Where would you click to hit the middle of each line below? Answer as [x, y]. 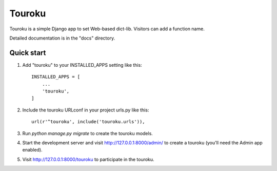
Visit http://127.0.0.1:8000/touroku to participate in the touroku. [88, 159]
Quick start [28, 53]
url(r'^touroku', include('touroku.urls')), [88, 122]
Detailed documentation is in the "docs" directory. [62, 38]
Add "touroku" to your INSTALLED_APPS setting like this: [82, 65]
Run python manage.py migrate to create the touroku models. [88, 133]
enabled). [33, 150]
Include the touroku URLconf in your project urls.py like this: [86, 110]
